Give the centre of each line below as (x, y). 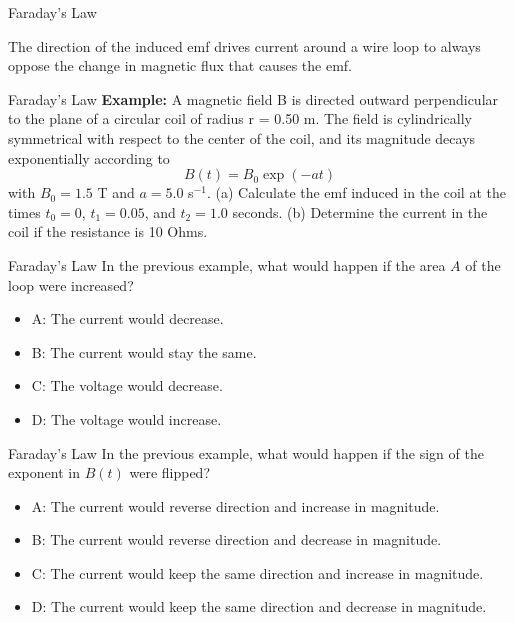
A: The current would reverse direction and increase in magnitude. (235, 505)
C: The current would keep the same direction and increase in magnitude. (257, 572)
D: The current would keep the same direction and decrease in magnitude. (259, 606)
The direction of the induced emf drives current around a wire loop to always (244, 45)
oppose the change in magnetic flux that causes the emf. (180, 65)
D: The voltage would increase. (126, 418)
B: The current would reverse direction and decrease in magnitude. (236, 539)
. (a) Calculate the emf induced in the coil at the (356, 192)
